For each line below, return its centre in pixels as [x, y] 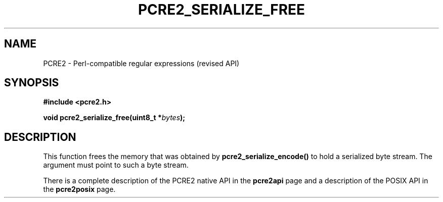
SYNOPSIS [32, 83]
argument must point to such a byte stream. [116, 165]
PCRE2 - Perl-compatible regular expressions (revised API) [141, 63]
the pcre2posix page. [79, 189]
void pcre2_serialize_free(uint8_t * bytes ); [114, 118]
